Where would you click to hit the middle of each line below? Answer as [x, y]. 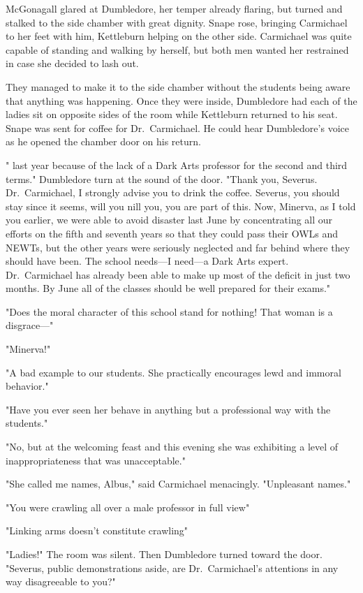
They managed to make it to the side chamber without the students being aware [178, 86]
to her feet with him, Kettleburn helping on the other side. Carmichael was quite [179, 36]
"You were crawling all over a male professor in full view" [128, 507]
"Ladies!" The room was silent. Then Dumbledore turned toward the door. [164, 554]
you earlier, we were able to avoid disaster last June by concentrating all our [169, 220]
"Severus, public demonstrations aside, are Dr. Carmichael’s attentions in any [172, 568]
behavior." [27, 386]
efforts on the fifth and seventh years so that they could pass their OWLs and [172, 233]
